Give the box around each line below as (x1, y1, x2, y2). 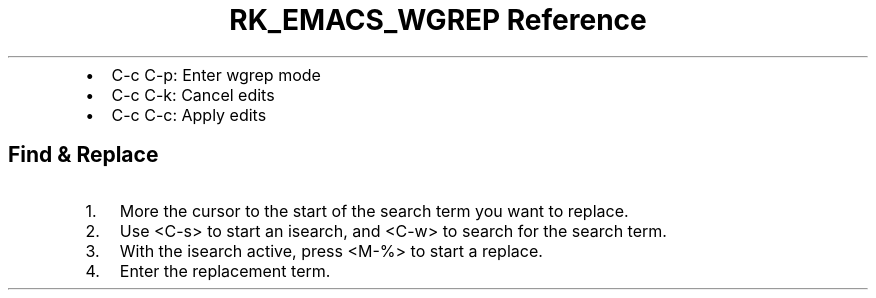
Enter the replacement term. (119, 260, 331, 281)
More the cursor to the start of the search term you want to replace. (119, 200, 629, 221)
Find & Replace (8, 142, 159, 168)
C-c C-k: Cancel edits (111, 84, 275, 105)
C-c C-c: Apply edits (111, 104, 267, 125)
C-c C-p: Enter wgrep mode (111, 64, 321, 85)
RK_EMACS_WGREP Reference (229, 3, 647, 37)
